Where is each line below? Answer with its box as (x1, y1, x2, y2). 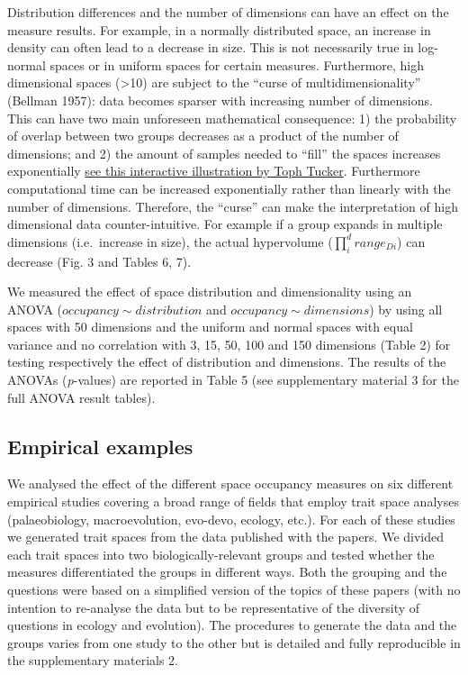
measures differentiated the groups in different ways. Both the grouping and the (7, 562, 447, 581)
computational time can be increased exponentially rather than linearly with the (7, 178, 451, 197)
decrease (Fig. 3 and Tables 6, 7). (7, 251, 192, 270)
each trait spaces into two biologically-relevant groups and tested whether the (7, 544, 435, 563)
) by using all (369, 299, 443, 318)
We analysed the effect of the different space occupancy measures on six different (7, 474, 454, 493)
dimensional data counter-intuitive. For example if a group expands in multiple (7, 214, 443, 233)
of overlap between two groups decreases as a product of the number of (7, 126, 399, 145)
